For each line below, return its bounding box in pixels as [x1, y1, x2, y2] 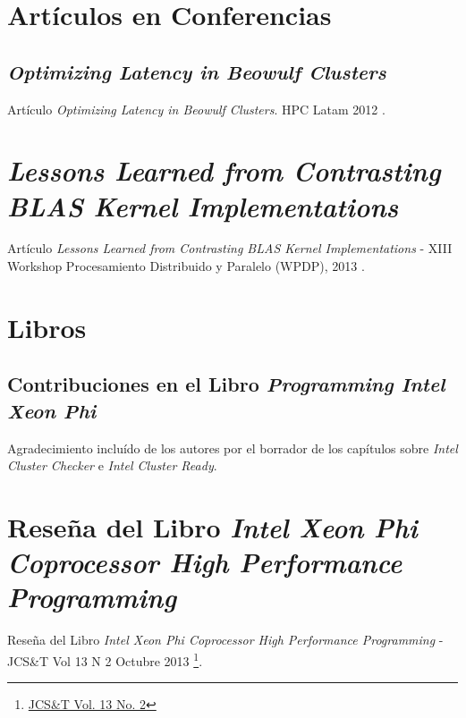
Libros [7, 308, 87, 345]
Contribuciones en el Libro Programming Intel [7, 370, 445, 398]
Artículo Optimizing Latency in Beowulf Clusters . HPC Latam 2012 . [7, 99, 386, 118]
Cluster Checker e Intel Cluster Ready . [7, 456, 217, 475]
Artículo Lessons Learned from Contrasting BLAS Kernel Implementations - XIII [7, 239, 453, 258]
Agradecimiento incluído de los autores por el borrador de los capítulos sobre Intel [7, 438, 458, 457]
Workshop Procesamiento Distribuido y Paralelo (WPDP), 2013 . [7, 257, 365, 275]
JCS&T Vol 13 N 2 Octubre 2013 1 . [7, 648, 203, 670]
